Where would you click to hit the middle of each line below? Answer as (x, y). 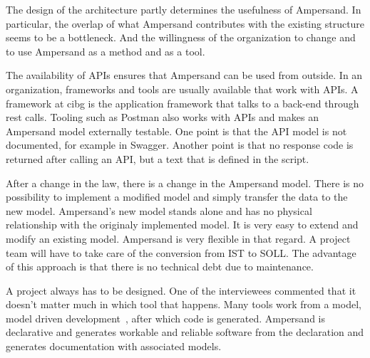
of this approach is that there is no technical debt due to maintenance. (160, 267)
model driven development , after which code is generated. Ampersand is (165, 318)
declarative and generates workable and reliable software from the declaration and (185, 332)
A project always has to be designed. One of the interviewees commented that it (181, 290)
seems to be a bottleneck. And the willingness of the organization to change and (181, 37)
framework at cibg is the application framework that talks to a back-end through (183, 103)
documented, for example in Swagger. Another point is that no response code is (180, 145)
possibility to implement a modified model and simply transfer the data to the (177, 197)
